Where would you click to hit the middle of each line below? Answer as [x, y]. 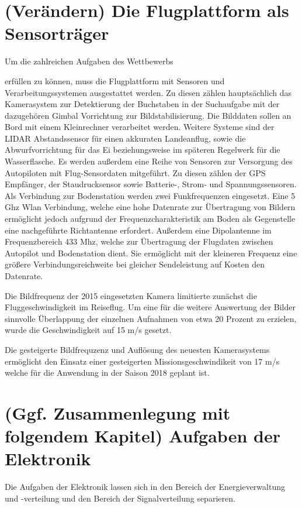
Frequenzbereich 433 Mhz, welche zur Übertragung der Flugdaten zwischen [139, 241]
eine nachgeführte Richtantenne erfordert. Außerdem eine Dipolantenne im [138, 230]
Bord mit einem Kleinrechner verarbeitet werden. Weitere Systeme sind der [140, 127]
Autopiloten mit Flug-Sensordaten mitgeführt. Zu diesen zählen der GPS [135, 172]
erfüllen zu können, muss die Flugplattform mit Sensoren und [115, 80]
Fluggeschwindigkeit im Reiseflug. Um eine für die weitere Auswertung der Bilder [150, 307]
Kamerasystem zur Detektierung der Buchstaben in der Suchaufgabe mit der [142, 104]
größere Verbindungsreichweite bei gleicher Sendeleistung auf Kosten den [135, 264]
